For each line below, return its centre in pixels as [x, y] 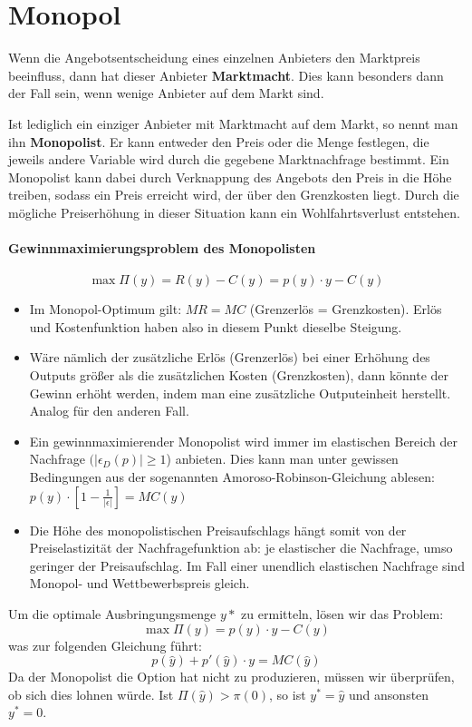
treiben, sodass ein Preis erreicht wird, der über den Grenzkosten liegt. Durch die [234, 195]
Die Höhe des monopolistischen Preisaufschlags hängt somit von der [218, 530]
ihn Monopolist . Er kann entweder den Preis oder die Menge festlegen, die [219, 141]
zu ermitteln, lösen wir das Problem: [342, 613]
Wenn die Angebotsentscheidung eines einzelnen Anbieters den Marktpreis [214, 58]
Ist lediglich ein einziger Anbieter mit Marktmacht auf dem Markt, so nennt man [233, 123]
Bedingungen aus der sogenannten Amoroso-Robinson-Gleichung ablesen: [232, 477]
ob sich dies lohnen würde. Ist [91, 694]
